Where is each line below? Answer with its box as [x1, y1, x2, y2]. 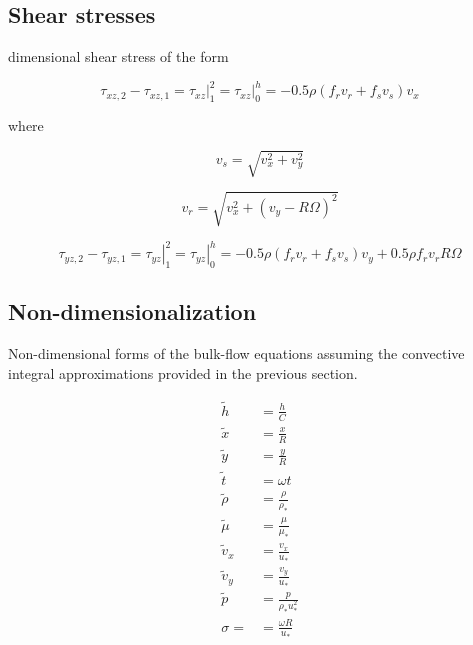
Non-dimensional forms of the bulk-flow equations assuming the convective [8, 343, 465, 364]
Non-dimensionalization [8, 296, 257, 327]
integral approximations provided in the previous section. [8, 362, 358, 383]
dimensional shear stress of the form [8, 46, 229, 67]
